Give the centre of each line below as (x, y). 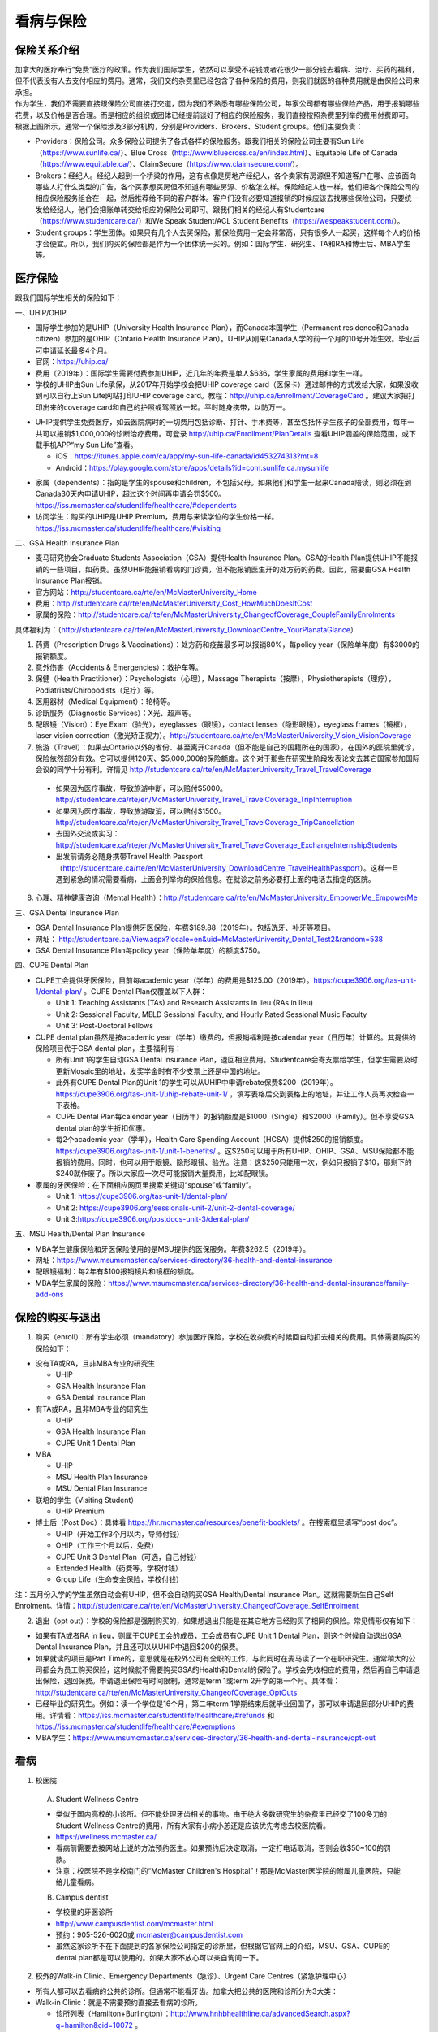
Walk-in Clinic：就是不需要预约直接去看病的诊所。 (119, 2002)
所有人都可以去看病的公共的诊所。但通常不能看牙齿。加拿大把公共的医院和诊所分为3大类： (187, 1991)
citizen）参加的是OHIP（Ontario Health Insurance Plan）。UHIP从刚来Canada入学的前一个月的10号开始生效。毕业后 (228, 339)
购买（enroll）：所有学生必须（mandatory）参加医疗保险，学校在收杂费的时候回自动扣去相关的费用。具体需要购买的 (228, 1337)
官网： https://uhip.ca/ (72, 362)
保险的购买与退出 (58, 1318)
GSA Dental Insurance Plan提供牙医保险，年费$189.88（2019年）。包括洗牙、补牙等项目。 (185, 927)
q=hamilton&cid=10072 (94, 2025)
